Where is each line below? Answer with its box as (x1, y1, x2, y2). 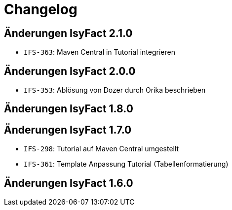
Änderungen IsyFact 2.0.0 (4, 65, 136, 77)
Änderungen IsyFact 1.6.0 (4, 176, 133, 189)
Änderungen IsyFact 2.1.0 (4, 27, 133, 39)
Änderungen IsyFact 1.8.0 (4, 103, 133, 115)
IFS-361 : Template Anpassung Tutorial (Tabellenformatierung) (24, 160, 229, 169)
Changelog (4, 1, 77, 18)
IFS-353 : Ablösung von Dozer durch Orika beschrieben (24, 86, 206, 95)
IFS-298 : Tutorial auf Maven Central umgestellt (24, 144, 179, 153)
